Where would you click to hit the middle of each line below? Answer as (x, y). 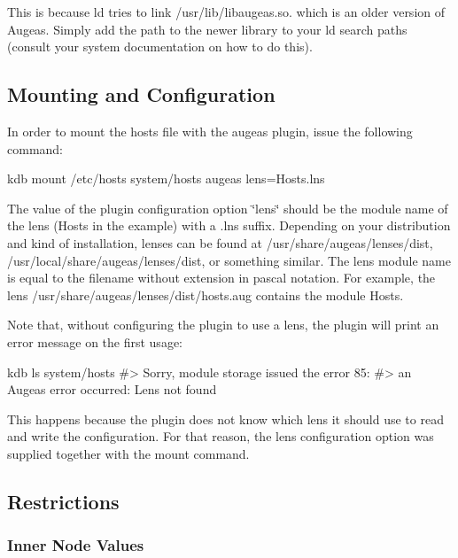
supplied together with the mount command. (128, 453)
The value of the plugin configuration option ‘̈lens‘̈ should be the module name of (228, 208)
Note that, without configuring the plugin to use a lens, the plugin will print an (223, 325)
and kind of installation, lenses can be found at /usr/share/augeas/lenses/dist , (220, 242)
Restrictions (63, 501)
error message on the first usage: (95, 341)
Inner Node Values (76, 545)
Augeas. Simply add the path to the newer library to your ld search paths (207, 29)
